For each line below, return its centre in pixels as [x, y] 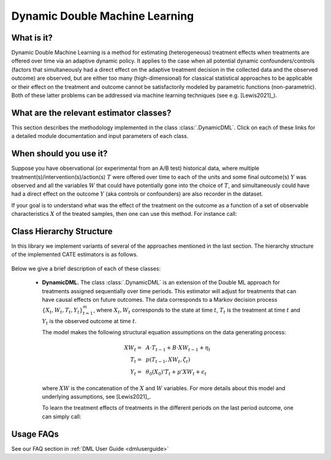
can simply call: [62, 416]
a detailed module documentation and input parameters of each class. [100, 136]
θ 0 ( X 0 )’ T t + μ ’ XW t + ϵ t [176, 373]
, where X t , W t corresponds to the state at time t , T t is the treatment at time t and [196, 311]
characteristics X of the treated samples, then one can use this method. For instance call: [124, 214]
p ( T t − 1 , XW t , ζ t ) [168, 361]
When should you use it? [59, 154]
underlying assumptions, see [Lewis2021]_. [97, 397]
